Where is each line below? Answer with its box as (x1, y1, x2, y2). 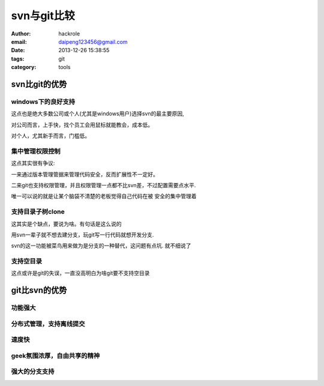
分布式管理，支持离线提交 (11, 319, 85, 328)
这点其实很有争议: (11, 160, 55, 167)
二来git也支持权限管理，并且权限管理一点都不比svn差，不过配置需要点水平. (11, 181, 196, 188)
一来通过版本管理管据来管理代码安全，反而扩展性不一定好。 (11, 170, 158, 178)
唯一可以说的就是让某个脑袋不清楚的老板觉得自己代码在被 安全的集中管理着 (11, 193, 197, 200)
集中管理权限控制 (11, 147, 61, 155)
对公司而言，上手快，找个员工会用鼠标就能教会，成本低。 (11, 121, 153, 128)
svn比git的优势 (11, 79, 67, 89)
